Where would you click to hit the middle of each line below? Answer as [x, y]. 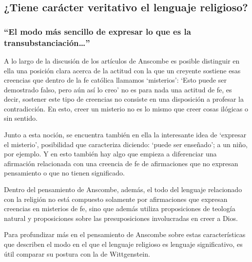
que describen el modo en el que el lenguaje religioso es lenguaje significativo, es [123, 244]
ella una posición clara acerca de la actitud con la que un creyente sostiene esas [122, 70]
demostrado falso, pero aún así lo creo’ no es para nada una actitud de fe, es [118, 89]
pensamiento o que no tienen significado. [64, 173]
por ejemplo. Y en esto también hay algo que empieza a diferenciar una [110, 154]
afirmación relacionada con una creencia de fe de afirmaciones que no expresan [121, 163]
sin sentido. [21, 118]
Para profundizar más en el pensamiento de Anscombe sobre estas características [125, 234]
